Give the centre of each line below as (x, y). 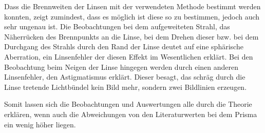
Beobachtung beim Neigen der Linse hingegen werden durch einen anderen (121, 66)
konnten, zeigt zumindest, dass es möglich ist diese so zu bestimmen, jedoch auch (132, 16)
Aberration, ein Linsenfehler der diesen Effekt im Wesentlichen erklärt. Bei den (129, 56)
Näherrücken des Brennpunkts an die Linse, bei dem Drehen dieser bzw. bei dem (131, 36)
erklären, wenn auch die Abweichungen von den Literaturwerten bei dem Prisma (131, 114)
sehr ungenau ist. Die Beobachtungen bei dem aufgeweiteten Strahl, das (117, 26)
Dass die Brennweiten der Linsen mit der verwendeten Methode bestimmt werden (132, 6)
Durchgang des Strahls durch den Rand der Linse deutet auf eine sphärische (124, 46)
